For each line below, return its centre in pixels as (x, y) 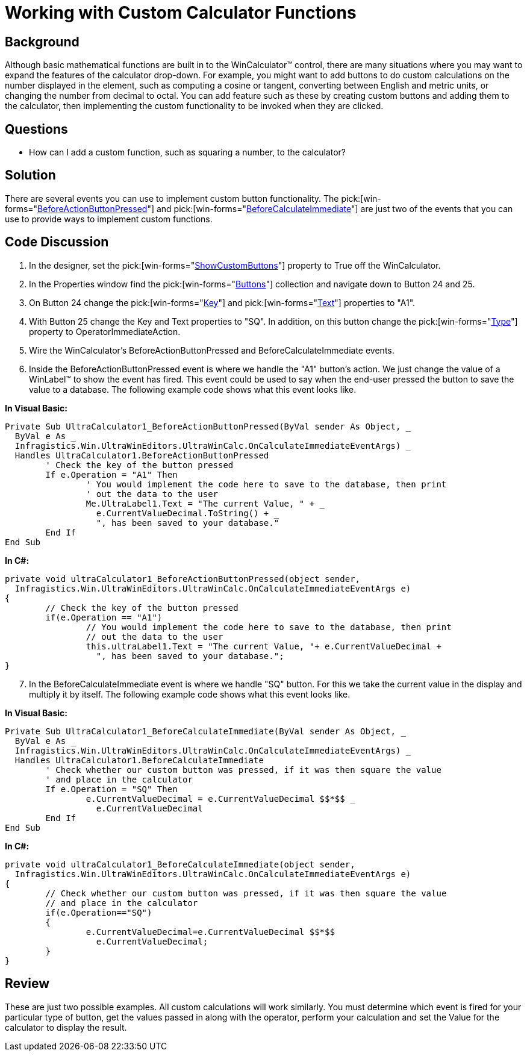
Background (42, 42)
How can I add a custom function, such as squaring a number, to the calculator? (188, 152)
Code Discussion (57, 242)
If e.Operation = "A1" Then (111, 474)
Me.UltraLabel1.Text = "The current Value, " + (200, 503)
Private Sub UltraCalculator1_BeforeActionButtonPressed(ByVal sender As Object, (203, 426)
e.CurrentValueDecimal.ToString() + (182, 513)
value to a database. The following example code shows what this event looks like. (193, 389)
